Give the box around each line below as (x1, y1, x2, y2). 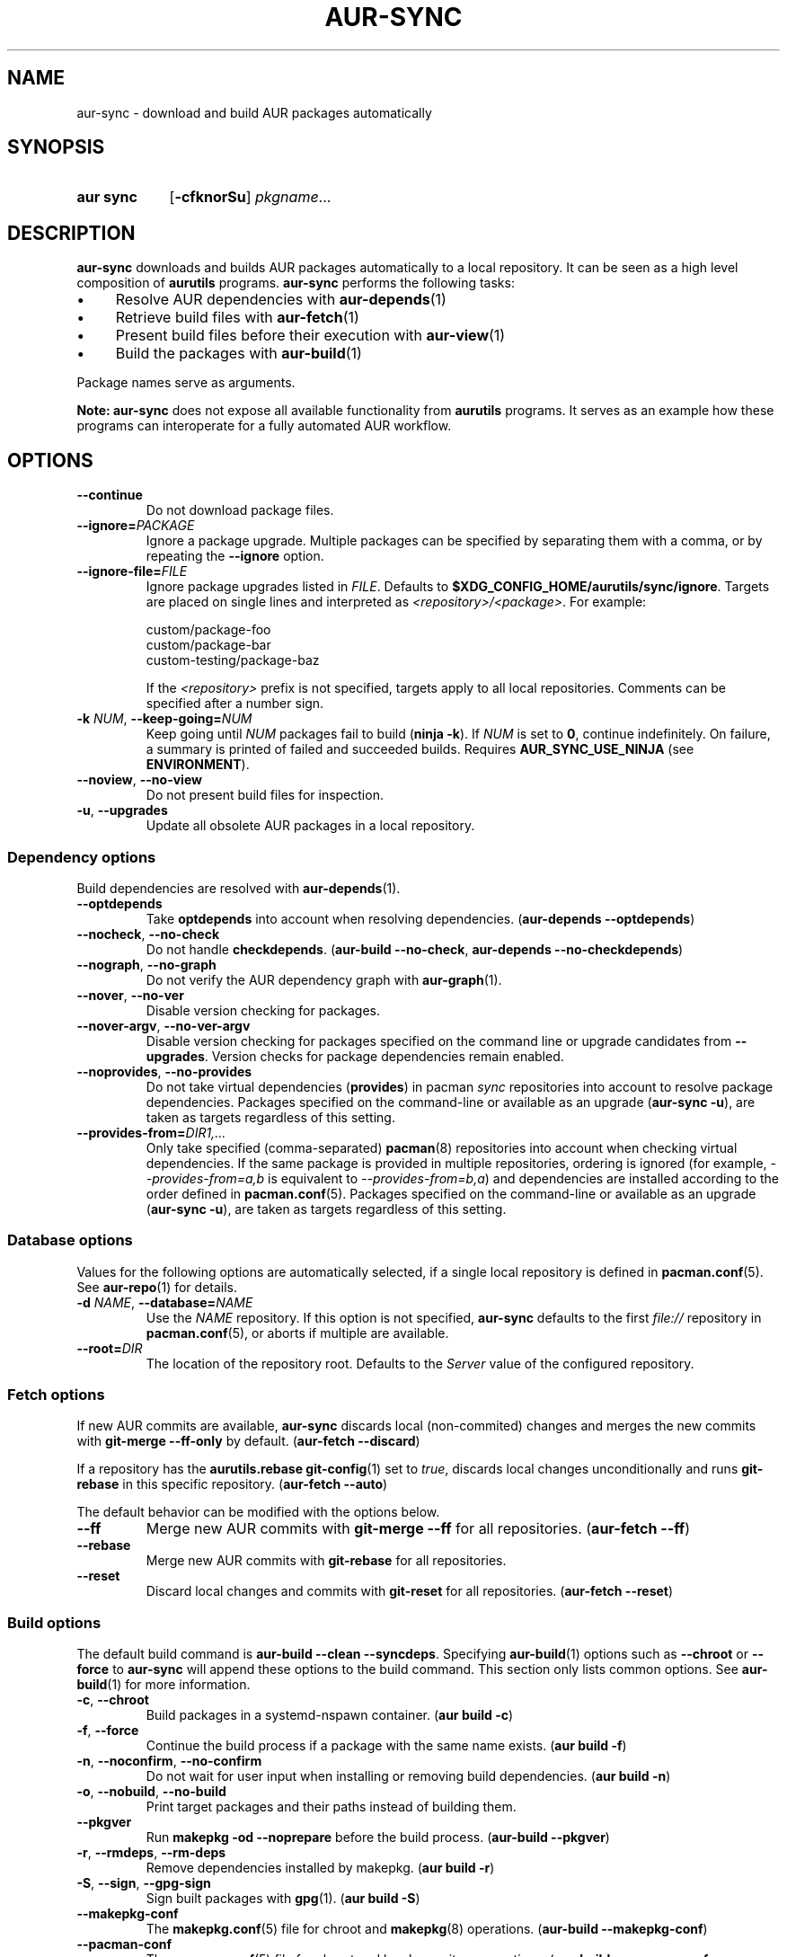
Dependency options (7, 847, 156, 866)
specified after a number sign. (146, 695, 324, 712)
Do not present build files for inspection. (146, 787, 384, 803)
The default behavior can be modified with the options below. (76, 1504, 440, 1520)
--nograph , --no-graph (76, 956, 217, 972)
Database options (7, 1231, 133, 1250)
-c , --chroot (76, 1692, 149, 1708)
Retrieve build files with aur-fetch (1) (115, 308, 359, 327)
